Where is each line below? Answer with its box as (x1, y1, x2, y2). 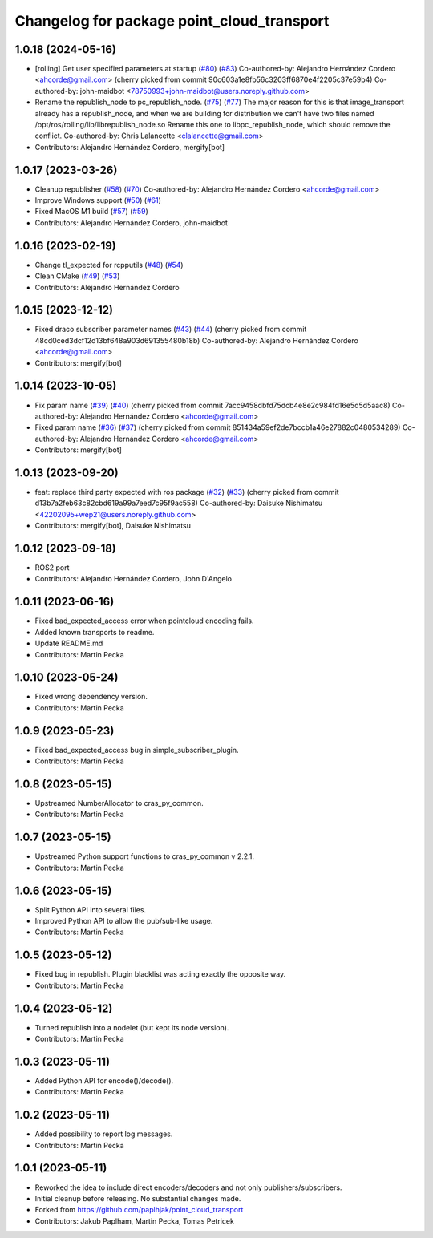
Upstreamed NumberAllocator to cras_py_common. (34, 799, 204, 808)
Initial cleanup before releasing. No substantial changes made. (34, 1193, 241, 1203)
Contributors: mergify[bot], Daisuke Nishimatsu (34, 521, 192, 531)
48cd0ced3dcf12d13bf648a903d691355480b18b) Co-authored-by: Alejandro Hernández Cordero (34, 335, 358, 345)
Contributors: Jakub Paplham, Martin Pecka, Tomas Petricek (34, 1216, 234, 1226)
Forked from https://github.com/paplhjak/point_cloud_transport (34, 1205, 244, 1215)
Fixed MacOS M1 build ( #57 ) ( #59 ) (34, 207, 148, 216)
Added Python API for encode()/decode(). (34, 1075, 174, 1086)
